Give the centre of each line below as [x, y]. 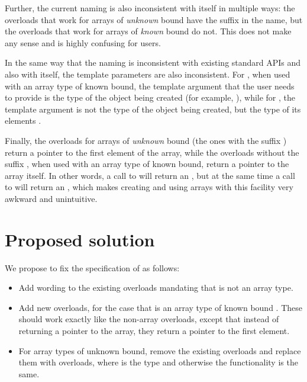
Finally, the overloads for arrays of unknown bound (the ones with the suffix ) [146, 140]
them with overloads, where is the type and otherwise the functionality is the [158, 362]
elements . [23, 121]
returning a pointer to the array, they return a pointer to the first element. [154, 330]
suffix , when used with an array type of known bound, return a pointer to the [147, 164]
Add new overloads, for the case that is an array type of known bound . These [160, 307]
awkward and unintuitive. [51, 198]
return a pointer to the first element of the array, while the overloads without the [152, 152]
